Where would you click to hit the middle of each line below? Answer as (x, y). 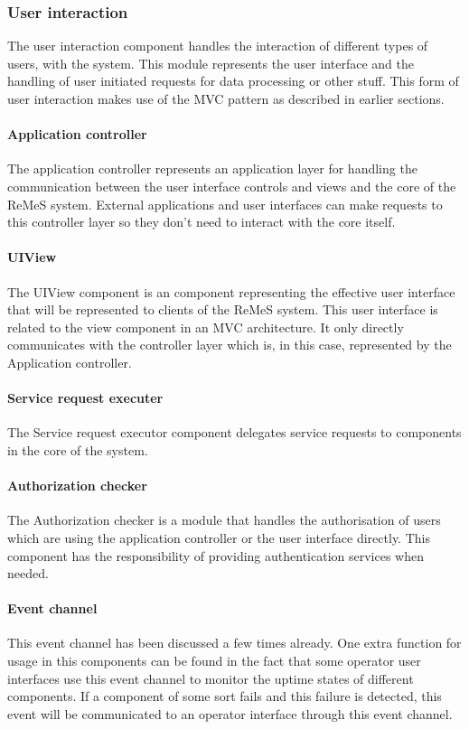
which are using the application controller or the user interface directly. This (219, 537)
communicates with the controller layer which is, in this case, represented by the (230, 345)
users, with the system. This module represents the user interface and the (211, 63)
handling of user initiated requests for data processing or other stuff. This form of (233, 81)
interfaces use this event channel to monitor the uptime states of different (211, 678)
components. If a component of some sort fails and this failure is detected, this (225, 696)
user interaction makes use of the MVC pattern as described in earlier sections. (226, 98)
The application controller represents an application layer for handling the (212, 168)
